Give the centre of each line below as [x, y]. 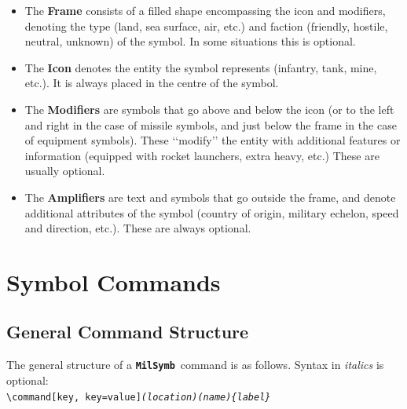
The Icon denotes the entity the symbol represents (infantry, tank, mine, [201, 67]
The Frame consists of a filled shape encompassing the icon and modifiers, [205, 10]
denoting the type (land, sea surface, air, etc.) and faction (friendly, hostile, [206, 26]
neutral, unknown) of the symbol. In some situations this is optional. [190, 41]
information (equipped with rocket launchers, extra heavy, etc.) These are [202, 155]
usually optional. [65, 171]
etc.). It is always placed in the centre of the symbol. [152, 83]
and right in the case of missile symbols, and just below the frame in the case [211, 124]
